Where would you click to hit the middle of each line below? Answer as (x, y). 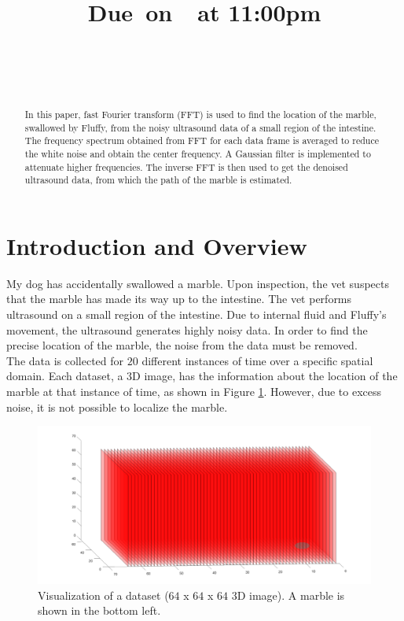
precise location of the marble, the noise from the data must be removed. (182, 345)
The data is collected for (65, 360)
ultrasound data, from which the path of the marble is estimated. (158, 180)
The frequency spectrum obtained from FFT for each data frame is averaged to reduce (202, 140)
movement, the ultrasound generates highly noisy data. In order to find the (187, 329)
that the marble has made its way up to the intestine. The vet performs (179, 299)
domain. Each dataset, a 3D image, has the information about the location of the (202, 376)
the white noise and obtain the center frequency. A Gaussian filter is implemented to (198, 153)
